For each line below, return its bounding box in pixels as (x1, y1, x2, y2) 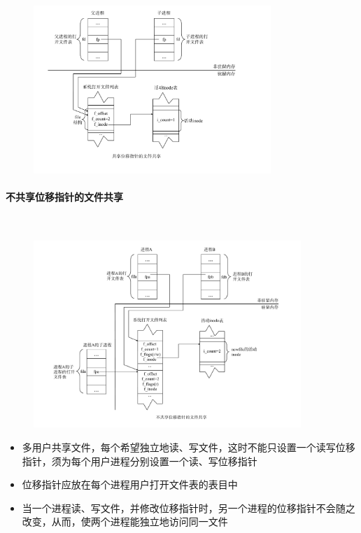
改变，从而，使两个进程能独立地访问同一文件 (22, 514, 228, 529)
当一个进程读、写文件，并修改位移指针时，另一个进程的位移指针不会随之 (22, 500, 355, 515)
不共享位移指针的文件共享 (6, 190, 123, 204)
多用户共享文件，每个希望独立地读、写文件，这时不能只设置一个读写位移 (22, 439, 355, 454)
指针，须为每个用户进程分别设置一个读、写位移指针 (22, 453, 257, 468)
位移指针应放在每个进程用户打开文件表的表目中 (22, 477, 238, 492)
